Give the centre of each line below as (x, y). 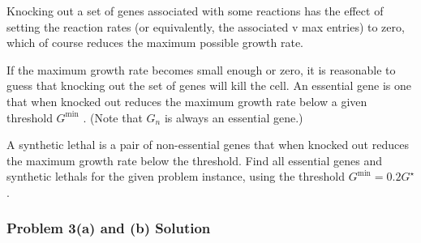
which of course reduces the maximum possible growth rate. (155, 43)
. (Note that (113, 117)
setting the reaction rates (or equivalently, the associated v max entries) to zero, (206, 26)
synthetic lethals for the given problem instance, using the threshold (176, 176)
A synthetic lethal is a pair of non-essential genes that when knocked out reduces (208, 145)
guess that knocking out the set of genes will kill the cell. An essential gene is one (209, 85)
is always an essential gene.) (234, 117)
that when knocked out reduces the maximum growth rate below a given (187, 101)
